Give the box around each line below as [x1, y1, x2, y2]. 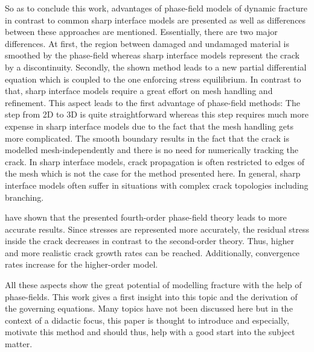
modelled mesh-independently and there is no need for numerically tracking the [5, 143, 299, 156]
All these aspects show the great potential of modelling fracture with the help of [5, 278, 302, 291]
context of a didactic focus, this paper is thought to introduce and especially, [5, 313, 289, 326]
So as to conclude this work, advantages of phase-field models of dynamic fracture [5, 2, 307, 14]
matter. [5, 338, 33, 350]
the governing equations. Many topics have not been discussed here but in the [5, 302, 293, 315]
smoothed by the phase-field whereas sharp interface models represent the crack [5, 49, 300, 61]
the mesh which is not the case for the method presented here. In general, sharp [5, 167, 301, 180]
